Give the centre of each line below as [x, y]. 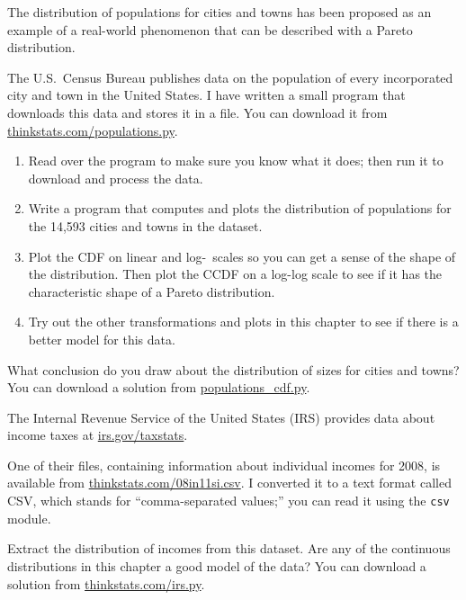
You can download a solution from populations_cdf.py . [159, 387]
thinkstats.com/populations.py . [93, 130]
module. [29, 518]
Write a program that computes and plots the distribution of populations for [240, 208]
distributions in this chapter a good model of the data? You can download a [217, 565]
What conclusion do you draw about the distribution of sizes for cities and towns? [233, 369]
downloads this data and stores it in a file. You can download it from [197, 112]
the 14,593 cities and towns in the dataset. [145, 225]
